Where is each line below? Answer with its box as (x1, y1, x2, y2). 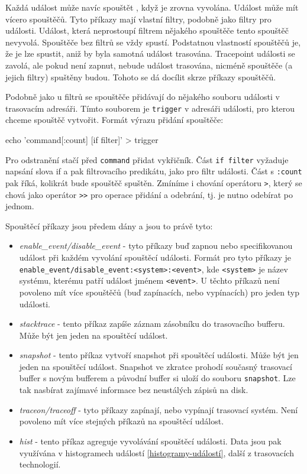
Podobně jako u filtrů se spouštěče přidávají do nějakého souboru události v (5, 90, 280, 103)
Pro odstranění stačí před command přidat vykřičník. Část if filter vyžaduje (5, 153, 289, 165)
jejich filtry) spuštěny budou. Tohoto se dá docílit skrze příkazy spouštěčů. (5, 70, 276, 83)
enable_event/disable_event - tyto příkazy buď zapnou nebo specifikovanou (19, 239, 293, 252)
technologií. (19, 458, 61, 470)
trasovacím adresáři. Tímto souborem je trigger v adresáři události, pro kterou (5, 102, 295, 114)
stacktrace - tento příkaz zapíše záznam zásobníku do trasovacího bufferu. (19, 317, 285, 330)
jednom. (5, 200, 34, 212)
